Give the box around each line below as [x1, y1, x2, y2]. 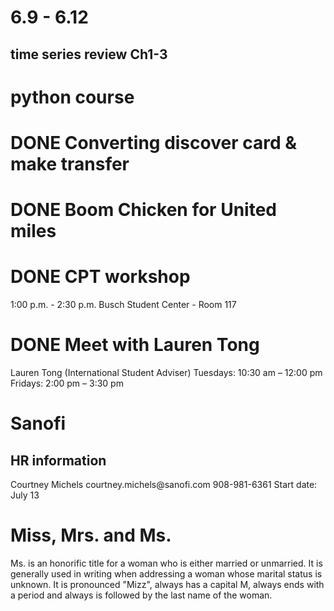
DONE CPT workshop [10, 266, 191, 288]
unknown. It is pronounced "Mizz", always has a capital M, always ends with [10, 578, 325, 590]
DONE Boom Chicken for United [10, 199, 277, 221]
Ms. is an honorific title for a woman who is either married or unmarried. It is [10, 557, 323, 569]
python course [10, 86, 135, 108]
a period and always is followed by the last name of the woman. [10, 589, 273, 601]
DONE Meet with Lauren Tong [10, 334, 260, 356]
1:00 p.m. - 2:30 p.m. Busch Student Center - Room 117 [10, 299, 237, 311]
